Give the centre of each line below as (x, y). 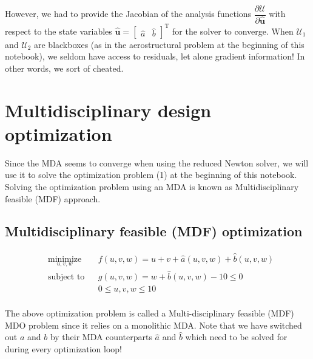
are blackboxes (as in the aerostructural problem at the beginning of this (169, 44)
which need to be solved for (236, 337)
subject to (66, 277)
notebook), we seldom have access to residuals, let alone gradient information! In (155, 56)
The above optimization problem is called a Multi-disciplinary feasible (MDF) (150, 313)
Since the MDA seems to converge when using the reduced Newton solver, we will (157, 162)
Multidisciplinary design (108, 110)
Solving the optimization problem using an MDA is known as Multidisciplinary (152, 186)
